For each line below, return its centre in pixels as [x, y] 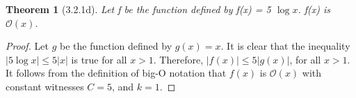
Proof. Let [27, 46]
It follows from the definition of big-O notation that [116, 73]
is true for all [99, 59]
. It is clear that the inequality [285, 46]
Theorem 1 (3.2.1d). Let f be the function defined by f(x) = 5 [138, 9]
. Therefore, [178, 59]
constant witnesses [45, 86]
